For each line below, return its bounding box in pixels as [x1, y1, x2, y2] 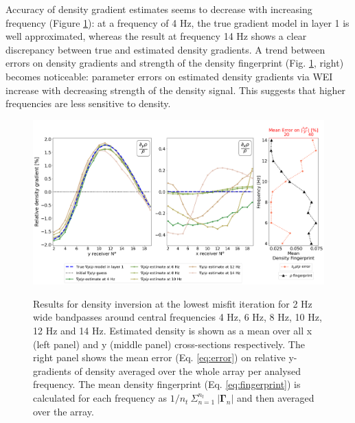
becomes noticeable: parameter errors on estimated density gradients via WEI [5, 69, 333, 83]
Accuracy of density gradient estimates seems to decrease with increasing [5, 2, 312, 16]
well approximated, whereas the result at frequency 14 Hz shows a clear [5, 29, 307, 43]
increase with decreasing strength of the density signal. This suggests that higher [5, 82, 346, 97]
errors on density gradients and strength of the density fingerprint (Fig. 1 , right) [5, 56, 344, 70]
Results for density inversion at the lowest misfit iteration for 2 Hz [33, 296, 312, 310]
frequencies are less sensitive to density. [5, 96, 171, 111]
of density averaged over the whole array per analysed [74, 363, 301, 378]
